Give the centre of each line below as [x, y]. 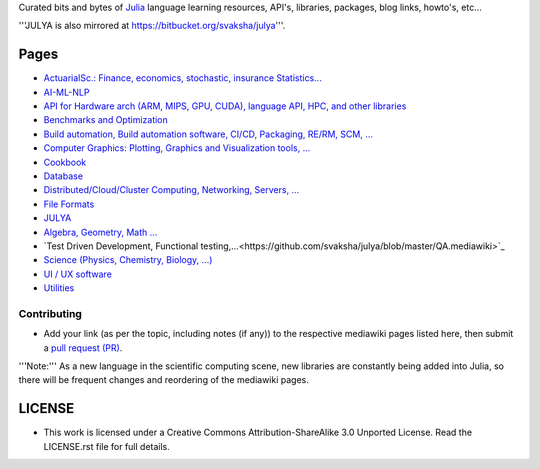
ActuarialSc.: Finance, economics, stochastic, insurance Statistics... [182, 78]
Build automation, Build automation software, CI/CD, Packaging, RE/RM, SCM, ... [208, 134]
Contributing [50, 313]
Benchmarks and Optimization [106, 120]
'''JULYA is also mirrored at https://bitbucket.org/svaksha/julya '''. [152, 26]
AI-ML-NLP [66, 92]
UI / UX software [77, 274]
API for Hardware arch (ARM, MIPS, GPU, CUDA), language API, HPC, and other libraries [225, 106]
